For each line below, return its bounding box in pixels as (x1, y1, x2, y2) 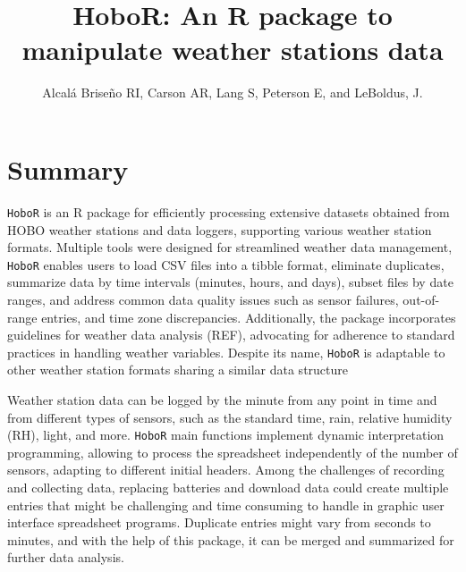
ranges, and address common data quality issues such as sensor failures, (7, 290, 399, 308)
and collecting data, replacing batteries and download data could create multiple (7, 478, 449, 496)
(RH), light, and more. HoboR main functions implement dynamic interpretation (7, 425, 445, 444)
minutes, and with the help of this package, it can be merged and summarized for (7, 530, 454, 549)
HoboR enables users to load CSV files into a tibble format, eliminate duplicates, (7, 255, 445, 273)
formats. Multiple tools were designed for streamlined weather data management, (7, 238, 453, 257)
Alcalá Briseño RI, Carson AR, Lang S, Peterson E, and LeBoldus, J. (42, 83, 423, 102)
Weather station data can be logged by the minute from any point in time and (7, 390, 437, 408)
